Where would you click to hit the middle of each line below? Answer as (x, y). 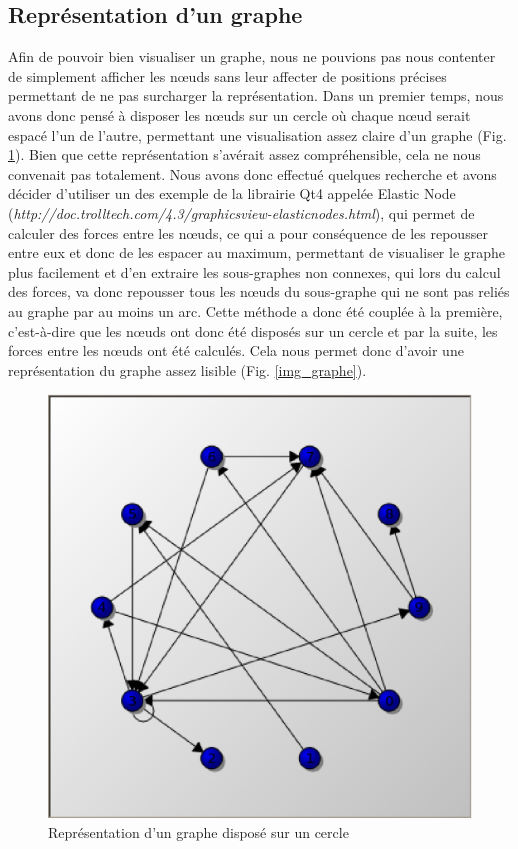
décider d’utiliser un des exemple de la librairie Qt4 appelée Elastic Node (232, 193)
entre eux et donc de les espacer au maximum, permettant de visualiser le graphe (257, 252)
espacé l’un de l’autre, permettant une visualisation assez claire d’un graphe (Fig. (257, 134)
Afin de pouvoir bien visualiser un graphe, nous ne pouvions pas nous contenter (252, 56)
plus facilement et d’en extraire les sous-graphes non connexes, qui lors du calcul (254, 271)
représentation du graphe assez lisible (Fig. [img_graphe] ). (187, 369)
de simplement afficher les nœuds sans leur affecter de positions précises (227, 75)
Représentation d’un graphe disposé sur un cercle (198, 831)
